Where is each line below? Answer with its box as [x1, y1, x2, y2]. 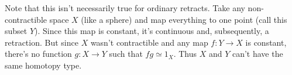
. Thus [173, 47, 197, 60]
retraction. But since [5, 36, 78, 48]
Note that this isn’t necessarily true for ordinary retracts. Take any [5, 2, 245, 13]
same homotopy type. [5, 59, 82, 71]
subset [5, 25, 28, 37]
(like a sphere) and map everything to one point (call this [81, 13, 287, 25]
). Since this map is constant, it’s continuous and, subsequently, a [35, 25, 269, 37]
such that [109, 47, 143, 60]
